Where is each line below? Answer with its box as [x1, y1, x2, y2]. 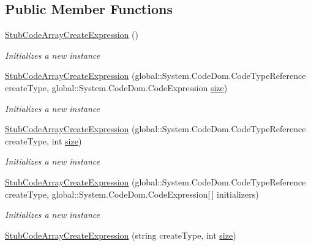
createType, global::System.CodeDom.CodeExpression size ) [5, 81, 228, 94]
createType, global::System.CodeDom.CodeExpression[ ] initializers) [5, 187, 259, 200]
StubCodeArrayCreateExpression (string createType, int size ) [5, 228, 236, 241]
